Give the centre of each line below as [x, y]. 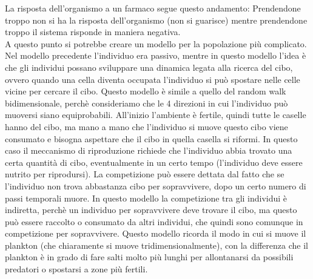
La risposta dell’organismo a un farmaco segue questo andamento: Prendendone [153, 8]
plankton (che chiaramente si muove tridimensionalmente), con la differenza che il [156, 245]
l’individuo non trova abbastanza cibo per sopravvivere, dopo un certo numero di [156, 185]
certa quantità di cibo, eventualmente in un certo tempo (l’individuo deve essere [154, 162]
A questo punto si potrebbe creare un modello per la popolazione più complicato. [156, 43]
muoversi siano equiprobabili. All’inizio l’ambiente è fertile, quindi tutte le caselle [156, 115]
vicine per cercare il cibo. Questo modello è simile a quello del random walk [146, 91]
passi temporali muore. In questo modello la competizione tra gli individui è [146, 198]
